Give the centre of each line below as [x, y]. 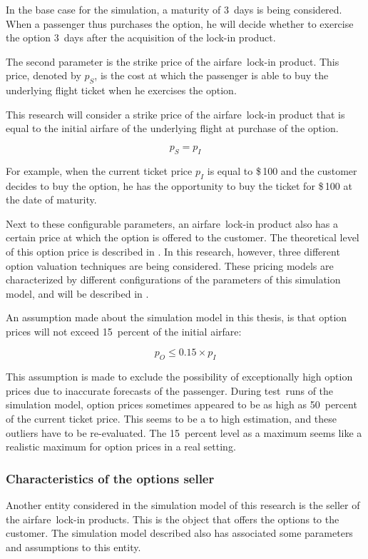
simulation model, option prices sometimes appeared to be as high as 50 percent [182, 404]
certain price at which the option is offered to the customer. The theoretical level [183, 237]
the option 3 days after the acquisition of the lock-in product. [141, 37]
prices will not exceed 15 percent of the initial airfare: [124, 331]
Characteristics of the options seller [110, 478]
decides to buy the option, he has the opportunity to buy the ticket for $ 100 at [179, 185]
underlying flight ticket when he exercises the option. [121, 90]
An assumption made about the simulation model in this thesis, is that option [177, 317]
